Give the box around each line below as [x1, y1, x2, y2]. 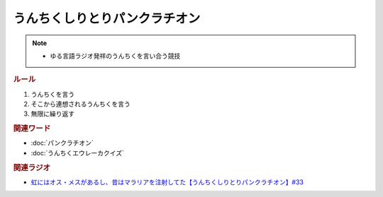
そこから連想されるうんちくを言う [30, 100, 131, 108]
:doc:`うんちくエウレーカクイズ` [30, 148, 124, 157]
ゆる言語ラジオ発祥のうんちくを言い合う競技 [50, 52, 181, 60]
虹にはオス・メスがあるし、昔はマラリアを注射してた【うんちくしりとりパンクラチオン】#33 [30, 177, 304, 186]
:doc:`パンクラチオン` [30, 138, 94, 148]
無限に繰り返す [30, 109, 74, 118]
